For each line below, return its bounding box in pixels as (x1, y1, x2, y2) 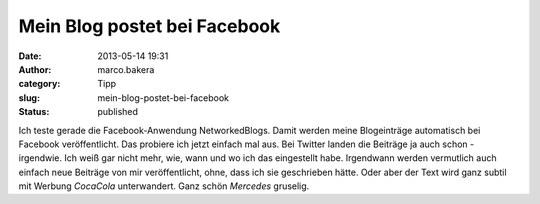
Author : (18, 63, 52, 75)
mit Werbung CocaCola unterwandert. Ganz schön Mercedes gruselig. (18, 180, 310, 192)
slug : (18, 91, 40, 104)
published (97, 106, 139, 118)
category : (18, 78, 61, 90)
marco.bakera (97, 63, 155, 75)
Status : (18, 106, 50, 118)
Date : (18, 50, 42, 62)
